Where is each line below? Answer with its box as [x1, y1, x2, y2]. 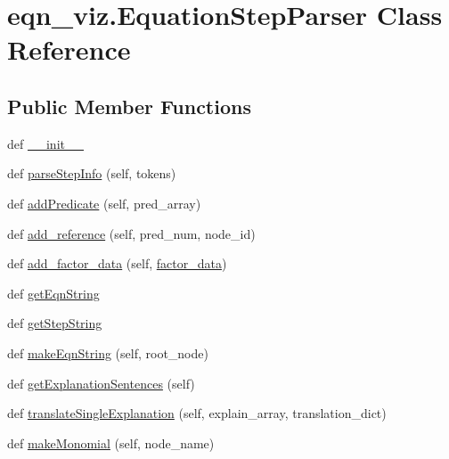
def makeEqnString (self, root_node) [7, 343, 208, 362]
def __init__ [7, 134, 84, 152]
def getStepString [7, 314, 102, 332]
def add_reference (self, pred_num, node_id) [7, 224, 256, 242]
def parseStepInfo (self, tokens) [7, 164, 176, 183]
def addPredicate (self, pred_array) [7, 193, 201, 212]
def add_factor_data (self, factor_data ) [7, 254, 227, 273]
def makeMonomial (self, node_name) [7, 433, 215, 452]
